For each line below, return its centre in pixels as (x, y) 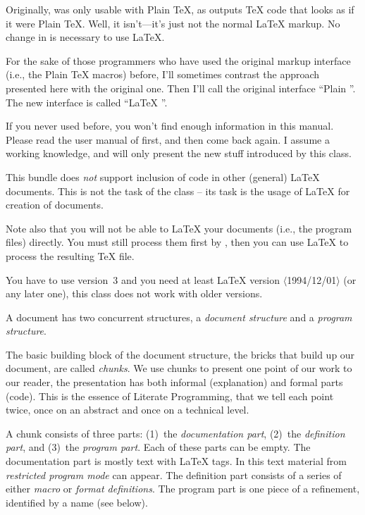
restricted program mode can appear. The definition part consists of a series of (174, 474)
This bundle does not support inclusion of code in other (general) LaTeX (163, 176)
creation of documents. (55, 205)
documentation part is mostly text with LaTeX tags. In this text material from (176, 461)
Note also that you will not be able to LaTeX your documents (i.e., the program (179, 228)
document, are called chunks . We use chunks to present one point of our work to (179, 368)
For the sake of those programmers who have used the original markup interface (178, 60)
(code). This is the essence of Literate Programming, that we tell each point (170, 396)
